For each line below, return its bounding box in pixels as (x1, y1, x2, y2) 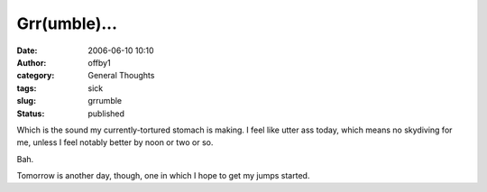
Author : (16, 57, 47, 68)
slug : (16, 96, 36, 106)
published (87, 108, 125, 119)
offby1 (87, 57, 112, 68)
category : (16, 70, 55, 81)
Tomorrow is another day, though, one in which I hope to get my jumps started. (16, 170, 310, 181)
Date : (16, 45, 38, 56)
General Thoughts (87, 70, 155, 81)
